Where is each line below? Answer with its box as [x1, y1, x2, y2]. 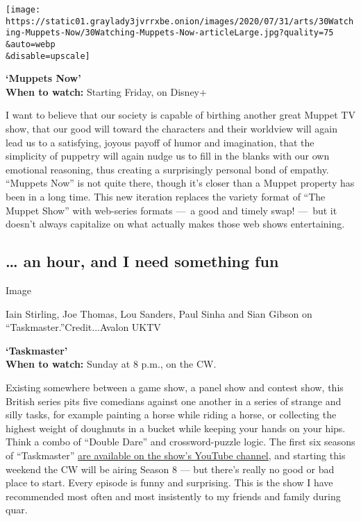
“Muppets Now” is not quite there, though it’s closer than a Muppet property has [6, 176, 355, 190]
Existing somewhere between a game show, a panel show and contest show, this [6, 379, 344, 394]
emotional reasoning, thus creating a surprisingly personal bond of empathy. [6, 162, 329, 176]
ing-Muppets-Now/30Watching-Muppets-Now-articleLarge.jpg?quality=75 [6, 28, 334, 38]
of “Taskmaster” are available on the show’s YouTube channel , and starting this [6, 447, 346, 462]
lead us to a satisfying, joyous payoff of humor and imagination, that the [6, 135, 314, 149]
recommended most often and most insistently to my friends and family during [6, 488, 341, 503]
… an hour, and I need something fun [6, 250, 279, 272]
